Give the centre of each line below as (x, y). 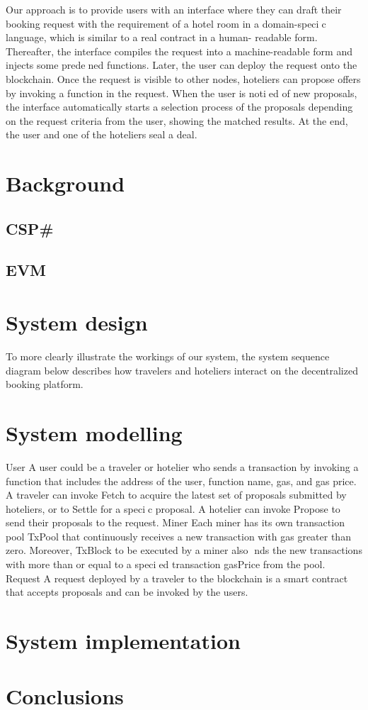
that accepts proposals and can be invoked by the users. (127, 592)
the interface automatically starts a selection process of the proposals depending (179, 107)
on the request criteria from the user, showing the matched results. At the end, (177, 120)
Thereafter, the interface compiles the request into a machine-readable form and (179, 51)
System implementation (123, 641)
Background (65, 183)
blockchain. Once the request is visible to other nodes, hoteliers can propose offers (183, 78)
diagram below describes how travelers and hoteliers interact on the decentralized (182, 370)
